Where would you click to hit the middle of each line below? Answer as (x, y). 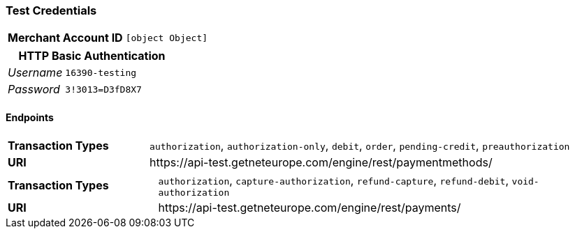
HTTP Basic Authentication (92, 56)
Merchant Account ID (65, 38)
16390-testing (101, 72)
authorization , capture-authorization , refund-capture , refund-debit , (334, 180)
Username (35, 73)
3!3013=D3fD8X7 (103, 89)
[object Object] (167, 38)
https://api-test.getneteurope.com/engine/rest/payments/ (310, 207)
